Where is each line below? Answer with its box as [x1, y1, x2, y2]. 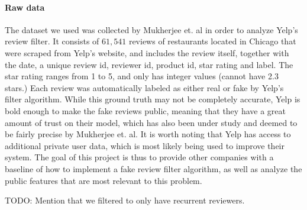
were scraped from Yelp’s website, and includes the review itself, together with [5, 46, 289, 59]
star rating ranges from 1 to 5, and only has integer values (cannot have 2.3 [5, 70, 279, 82]
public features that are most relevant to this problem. [5, 174, 202, 186]
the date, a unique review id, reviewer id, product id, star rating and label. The [5, 58, 293, 70]
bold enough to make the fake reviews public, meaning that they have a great [5, 104, 286, 117]
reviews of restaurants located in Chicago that [128, 35, 296, 47]
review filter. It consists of [5, 35, 99, 47]
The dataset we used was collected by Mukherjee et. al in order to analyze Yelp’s [5, 23, 298, 35]
